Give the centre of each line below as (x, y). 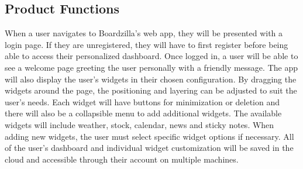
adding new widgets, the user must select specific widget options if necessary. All (149, 136)
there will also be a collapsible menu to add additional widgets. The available (143, 113)
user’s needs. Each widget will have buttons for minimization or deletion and (142, 101)
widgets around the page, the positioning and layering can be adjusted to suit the (151, 90)
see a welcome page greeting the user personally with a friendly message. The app (151, 67)
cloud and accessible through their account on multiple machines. (122, 159)
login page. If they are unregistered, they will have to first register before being (147, 44)
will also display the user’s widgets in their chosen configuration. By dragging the (151, 79)
